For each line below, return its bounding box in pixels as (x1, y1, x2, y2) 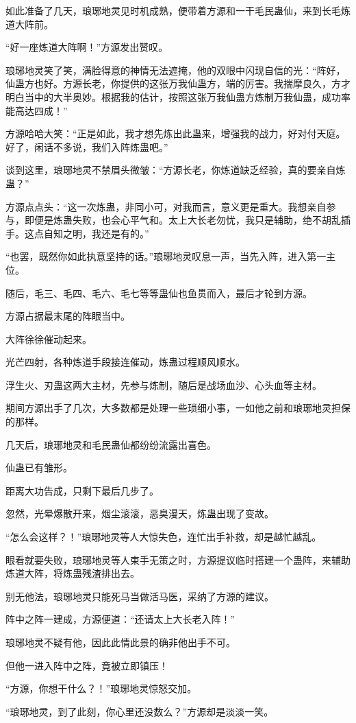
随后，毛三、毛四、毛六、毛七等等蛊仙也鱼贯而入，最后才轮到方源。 (5, 285, 312, 300)
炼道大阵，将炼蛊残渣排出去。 (5, 566, 140, 580)
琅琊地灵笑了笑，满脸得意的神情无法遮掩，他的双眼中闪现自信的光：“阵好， (5, 62, 346, 77)
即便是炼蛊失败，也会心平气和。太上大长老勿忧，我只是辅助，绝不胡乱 (24, 213, 341, 227)
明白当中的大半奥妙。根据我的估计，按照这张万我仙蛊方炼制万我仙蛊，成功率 (5, 89, 351, 104)
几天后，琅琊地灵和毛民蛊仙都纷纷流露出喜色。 (5, 437, 216, 451)
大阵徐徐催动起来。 (5, 331, 92, 346)
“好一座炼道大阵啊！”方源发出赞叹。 (5, 40, 168, 54)
